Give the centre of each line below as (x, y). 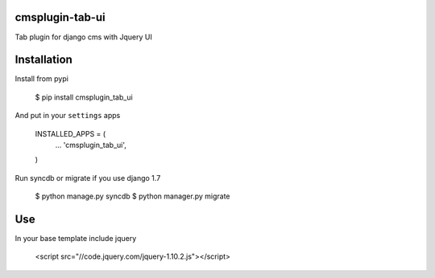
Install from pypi (41, 79)
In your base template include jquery (76, 239)
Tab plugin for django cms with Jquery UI (83, 37)
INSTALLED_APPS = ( (70, 133)
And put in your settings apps (68, 116)
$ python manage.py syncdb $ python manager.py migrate (133, 196)
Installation (43, 60)
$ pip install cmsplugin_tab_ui (84, 97)
